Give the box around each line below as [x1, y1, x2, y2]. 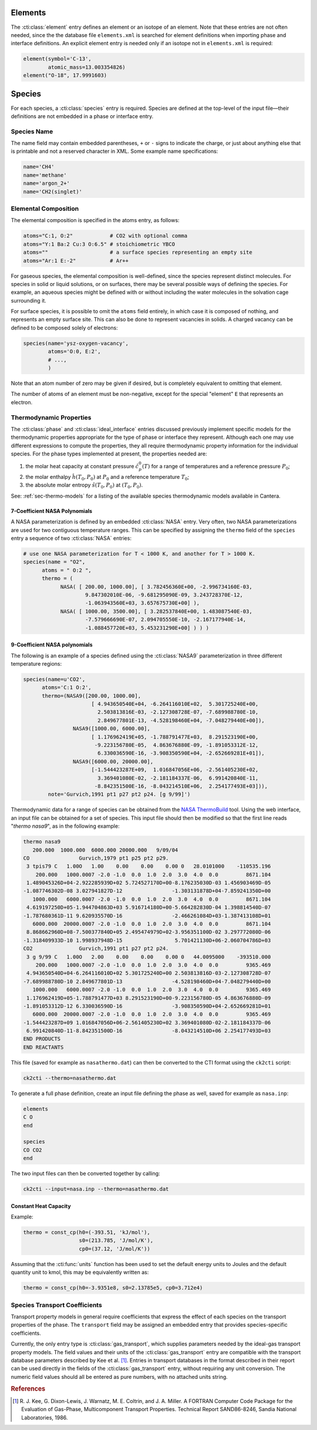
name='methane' [23, 172, 67, 179]
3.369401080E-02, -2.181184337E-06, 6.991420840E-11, [97, 774, 259, 781]
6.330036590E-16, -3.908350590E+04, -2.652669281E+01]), [97, 750, 265, 757]
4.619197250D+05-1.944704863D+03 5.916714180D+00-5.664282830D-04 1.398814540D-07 [26, 904, 271, 911]
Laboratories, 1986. [21, 1414, 68, 1421]
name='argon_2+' [23, 180, 70, 187]
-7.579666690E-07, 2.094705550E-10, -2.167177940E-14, [85, 616, 247, 623]
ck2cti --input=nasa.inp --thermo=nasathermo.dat [23, 1186, 169, 1193]
